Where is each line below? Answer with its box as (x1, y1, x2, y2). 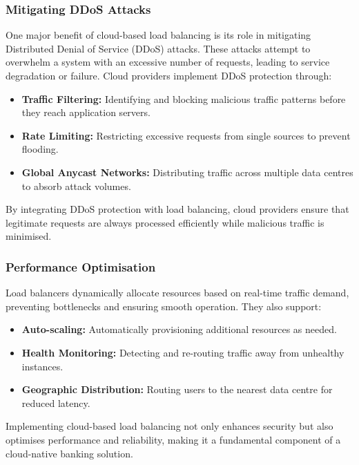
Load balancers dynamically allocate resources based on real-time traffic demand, (6, 285, 349, 300)
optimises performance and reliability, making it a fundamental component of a (6, 432, 341, 446)
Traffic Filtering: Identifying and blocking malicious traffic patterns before (21, 91, 346, 106)
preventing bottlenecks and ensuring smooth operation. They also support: (6, 298, 322, 313)
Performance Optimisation (6, 258, 156, 275)
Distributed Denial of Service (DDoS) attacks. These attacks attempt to (6, 41, 311, 55)
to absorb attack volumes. (21, 178, 131, 193)
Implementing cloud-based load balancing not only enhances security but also (6, 419, 333, 433)
